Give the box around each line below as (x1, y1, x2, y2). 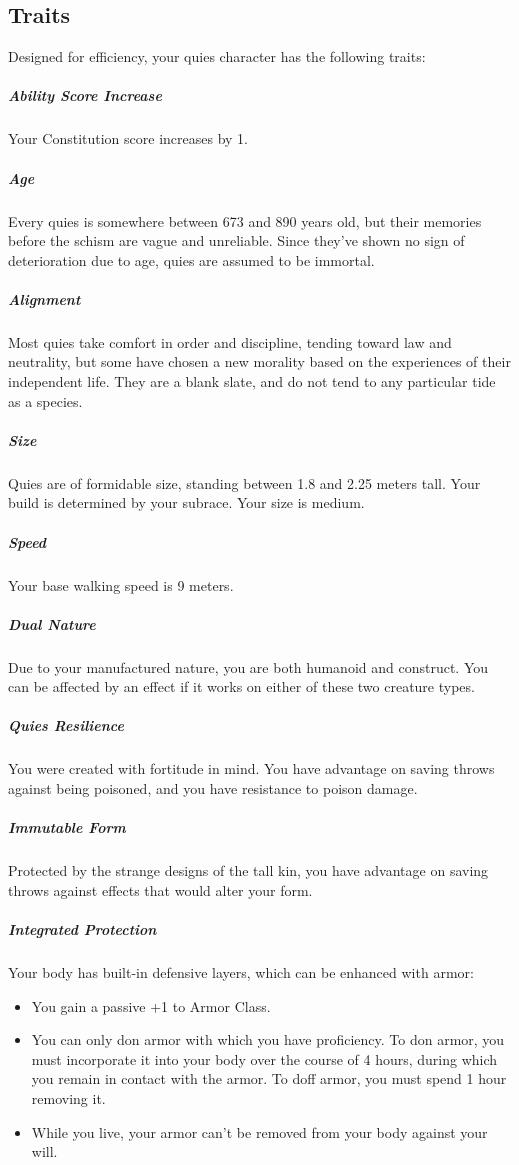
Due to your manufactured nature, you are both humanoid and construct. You (8, 656, 489, 677)
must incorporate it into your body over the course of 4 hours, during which (31, 1048, 498, 1069)
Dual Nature (8, 613, 96, 634)
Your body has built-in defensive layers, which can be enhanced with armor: (8, 961, 474, 982)
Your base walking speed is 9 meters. (8, 574, 234, 595)
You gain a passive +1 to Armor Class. (31, 995, 271, 1016)
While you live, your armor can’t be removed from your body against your (31, 1121, 488, 1142)
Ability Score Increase (8, 85, 162, 106)
